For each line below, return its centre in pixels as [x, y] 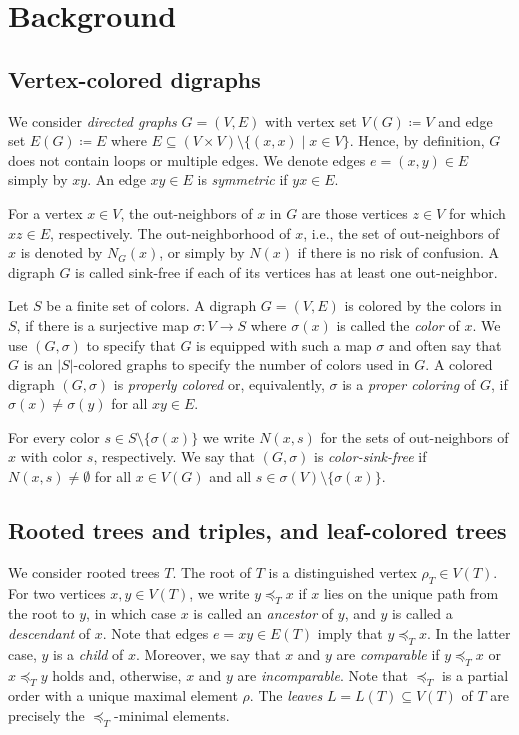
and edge [465, 120]
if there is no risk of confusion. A [398, 252]
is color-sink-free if [370, 456]
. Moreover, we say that [208, 653]
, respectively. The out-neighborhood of [170, 232]
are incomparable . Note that [322, 674]
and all [230, 476]
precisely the [46, 715]
